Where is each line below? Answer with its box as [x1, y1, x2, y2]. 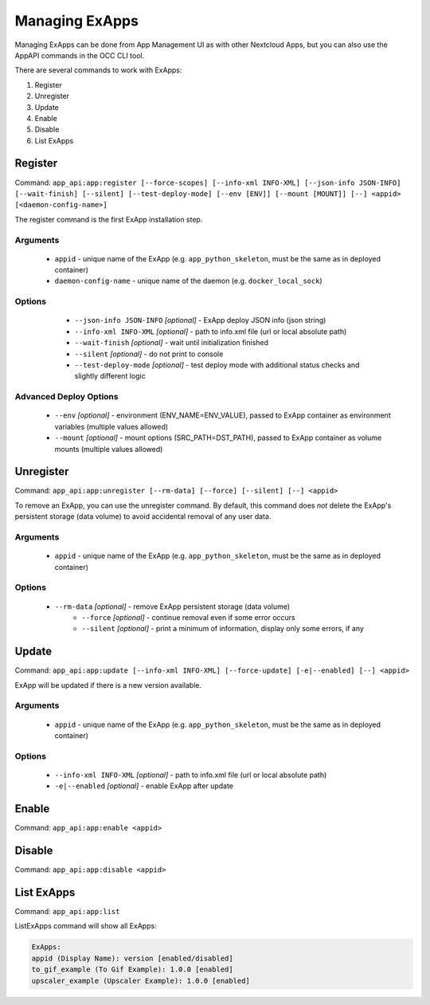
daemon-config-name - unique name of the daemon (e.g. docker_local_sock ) [54, 276, 322, 286]
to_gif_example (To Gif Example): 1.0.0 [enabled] [31, 965, 234, 974]
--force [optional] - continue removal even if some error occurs [81, 612, 295, 622]
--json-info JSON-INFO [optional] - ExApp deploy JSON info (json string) [74, 316, 326, 325]
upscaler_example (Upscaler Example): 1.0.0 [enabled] [31, 976, 250, 985]
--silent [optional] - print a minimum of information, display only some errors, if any [81, 624, 364, 634]
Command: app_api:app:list [14, 906, 120, 916]
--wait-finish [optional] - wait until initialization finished [74, 338, 269, 347]
